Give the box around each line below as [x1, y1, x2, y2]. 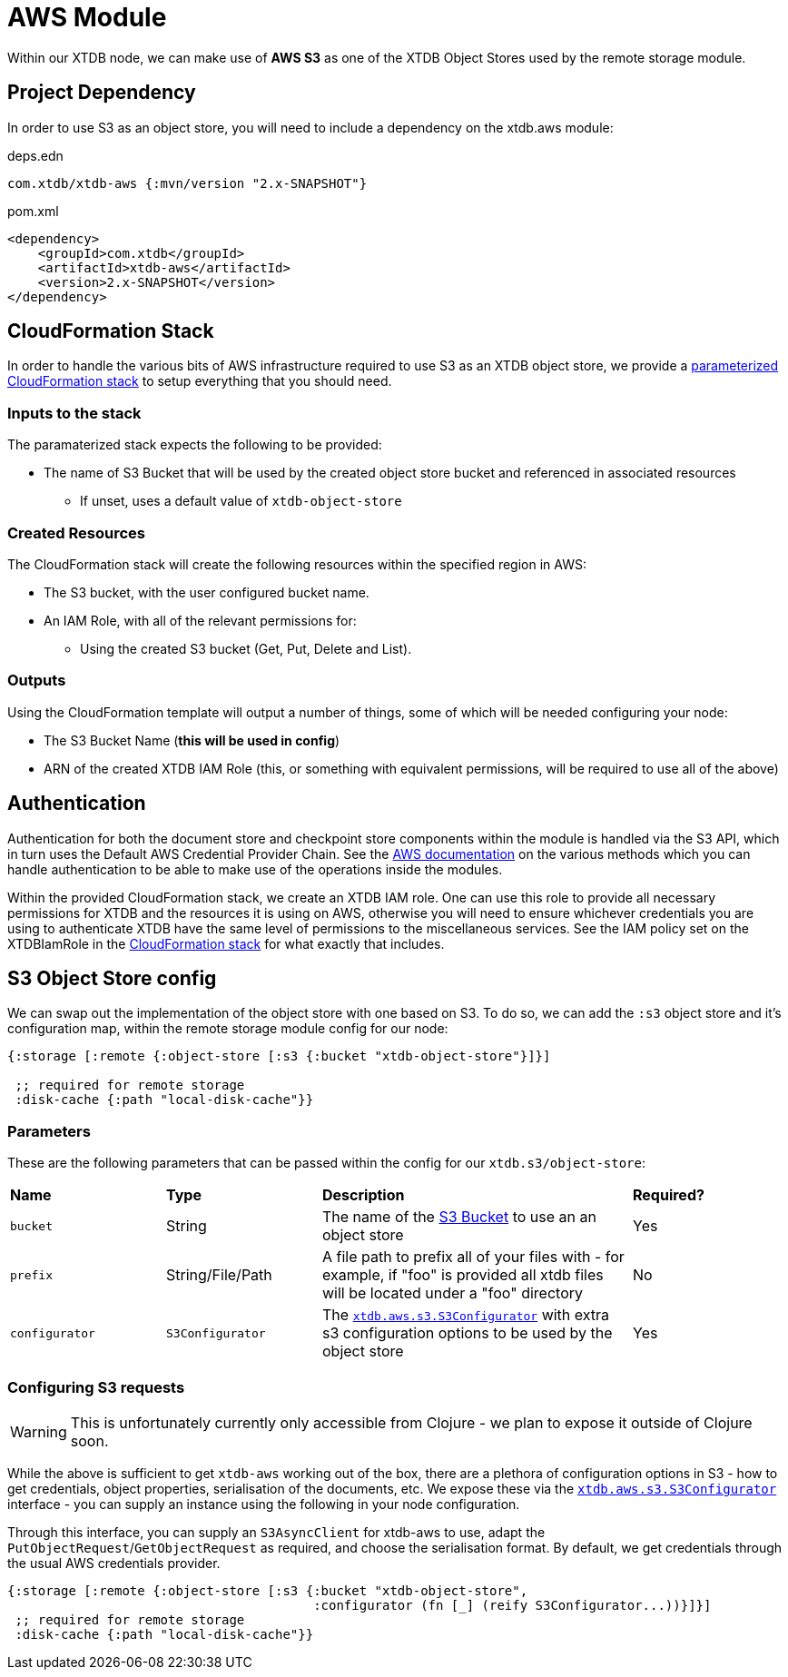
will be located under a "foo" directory [322, 1284, 583, 1303]
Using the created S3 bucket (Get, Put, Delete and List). [80, 640, 412, 656]
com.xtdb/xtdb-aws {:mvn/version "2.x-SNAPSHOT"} [7, 175, 368, 191]
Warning [10, 1422, 67, 1441]
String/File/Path [166, 1266, 272, 1285]
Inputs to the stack [7, 403, 142, 422]
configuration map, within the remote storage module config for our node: [7, 1021, 448, 1037]
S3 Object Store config [7, 966, 217, 990]
